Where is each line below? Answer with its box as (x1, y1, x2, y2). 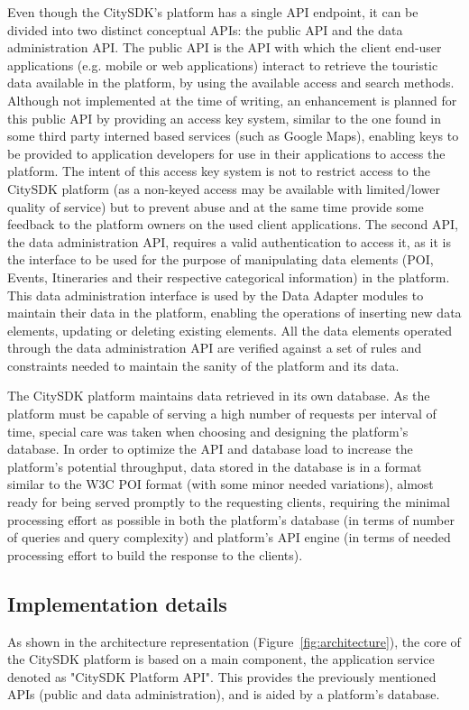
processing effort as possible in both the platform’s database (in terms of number (7, 510, 455, 529)
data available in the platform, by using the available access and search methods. (7, 73, 455, 92)
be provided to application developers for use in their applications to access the (7, 143, 446, 162)
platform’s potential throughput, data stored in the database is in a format (7, 456, 422, 475)
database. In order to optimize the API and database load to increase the (7, 439, 413, 458)
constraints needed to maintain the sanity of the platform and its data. (7, 355, 400, 374)
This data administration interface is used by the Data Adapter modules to (7, 285, 424, 304)
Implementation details (7, 589, 227, 617)
